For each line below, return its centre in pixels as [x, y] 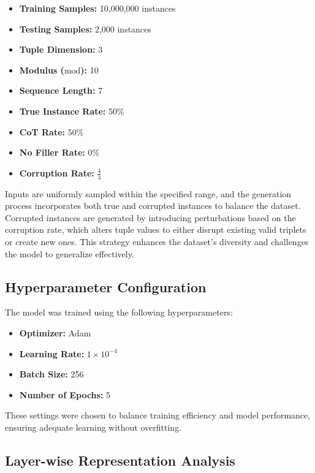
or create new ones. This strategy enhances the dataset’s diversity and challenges [157, 241]
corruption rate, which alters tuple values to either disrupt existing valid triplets [156, 229]
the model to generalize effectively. [70, 253]
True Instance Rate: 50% [72, 111]
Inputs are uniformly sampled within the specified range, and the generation [148, 193]
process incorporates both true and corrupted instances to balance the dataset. [153, 206]
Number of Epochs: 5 [65, 394]
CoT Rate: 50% [51, 131]
